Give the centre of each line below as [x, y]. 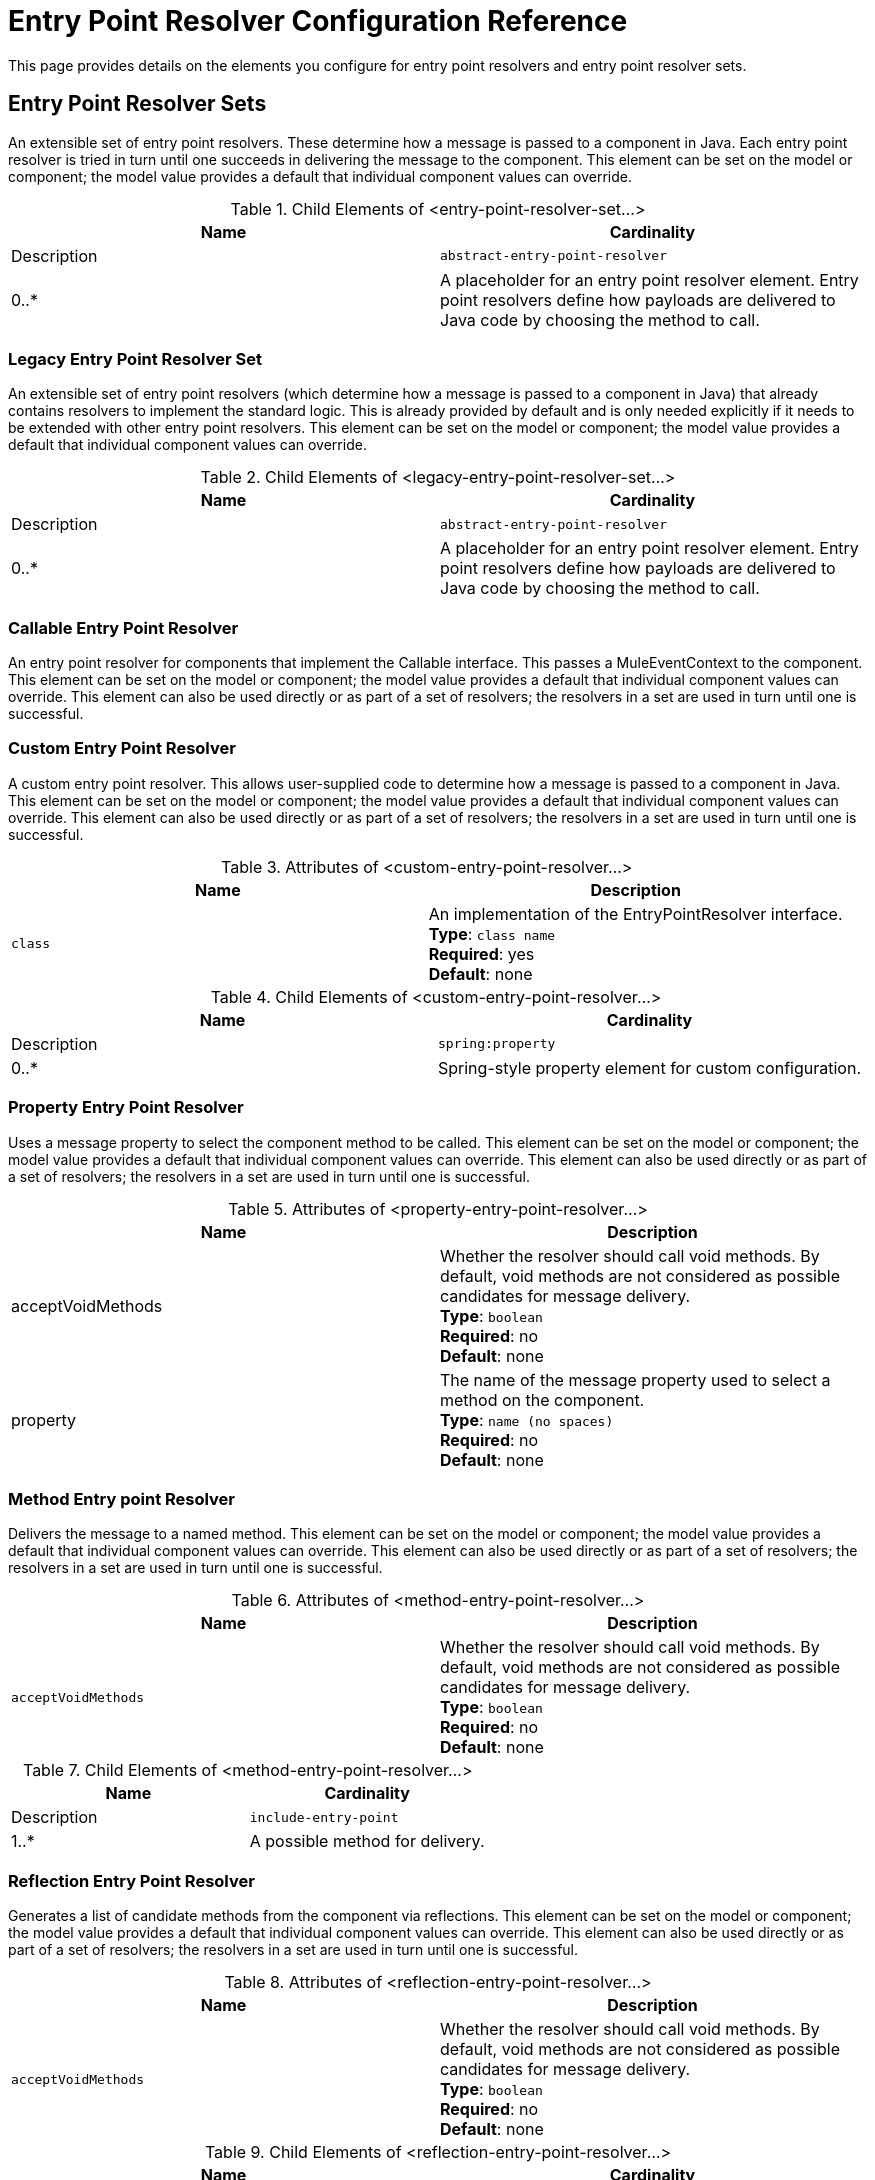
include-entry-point [324, 1817]
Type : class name [492, 933]
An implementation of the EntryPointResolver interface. [635, 913]
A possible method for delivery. [367, 1841]
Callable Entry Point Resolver [123, 627]
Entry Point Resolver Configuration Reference [318, 21]
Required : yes [481, 953]
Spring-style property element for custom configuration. [649, 1067]
